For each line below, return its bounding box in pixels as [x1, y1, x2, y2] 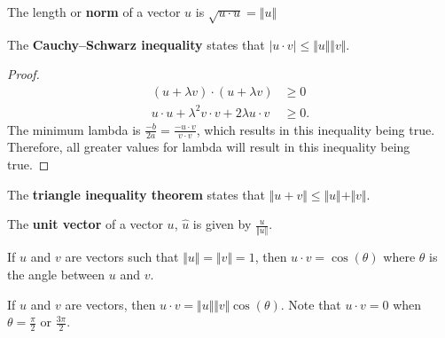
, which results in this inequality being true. [196, 120, 435, 138]
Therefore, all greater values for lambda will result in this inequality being [7, 138, 410, 156]
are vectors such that [65, 248, 179, 266]
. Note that [280, 295, 341, 313]
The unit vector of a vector [7, 215, 163, 233]
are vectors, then [65, 295, 156, 313]
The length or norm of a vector [7, 3, 181, 20]
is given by [192, 215, 252, 233]
